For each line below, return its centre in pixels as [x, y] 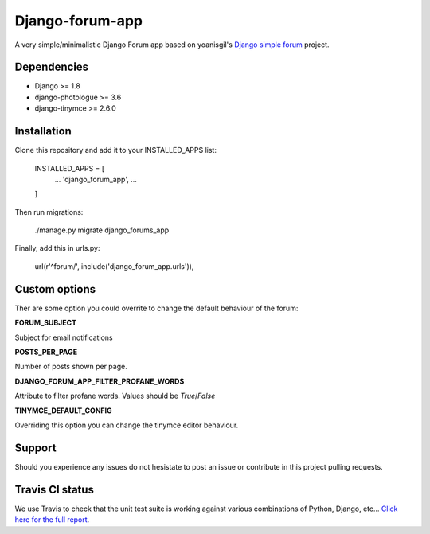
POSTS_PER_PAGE [46, 352]
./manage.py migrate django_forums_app [102, 230]
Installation [43, 131]
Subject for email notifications [64, 337]
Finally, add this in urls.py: [57, 248]
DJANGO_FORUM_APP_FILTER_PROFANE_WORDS [100, 381]
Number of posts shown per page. [71, 367]
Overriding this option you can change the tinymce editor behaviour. [127, 425]
